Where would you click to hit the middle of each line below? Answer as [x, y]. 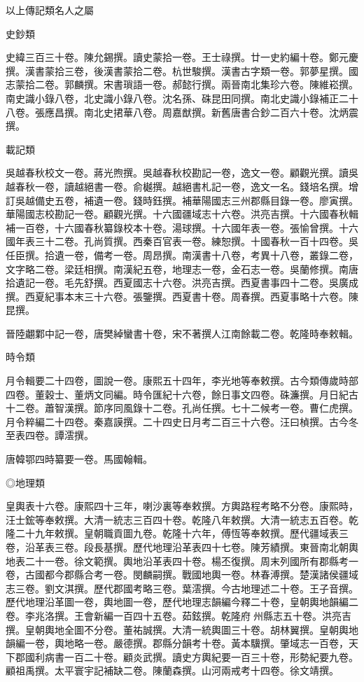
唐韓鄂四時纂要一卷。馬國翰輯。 [79, 459]
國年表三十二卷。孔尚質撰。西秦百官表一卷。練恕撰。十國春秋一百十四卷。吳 [182, 241]
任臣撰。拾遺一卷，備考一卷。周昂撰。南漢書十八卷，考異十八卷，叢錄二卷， [182, 255]
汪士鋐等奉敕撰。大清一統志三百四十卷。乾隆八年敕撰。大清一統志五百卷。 [177, 519]
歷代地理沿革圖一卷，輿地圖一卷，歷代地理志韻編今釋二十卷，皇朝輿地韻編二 [182, 602]
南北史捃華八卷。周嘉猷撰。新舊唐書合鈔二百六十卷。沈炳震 [221, 112]
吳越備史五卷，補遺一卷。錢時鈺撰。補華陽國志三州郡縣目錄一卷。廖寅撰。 [187, 200]
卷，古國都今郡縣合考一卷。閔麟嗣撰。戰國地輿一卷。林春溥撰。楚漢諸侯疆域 [182, 575]
